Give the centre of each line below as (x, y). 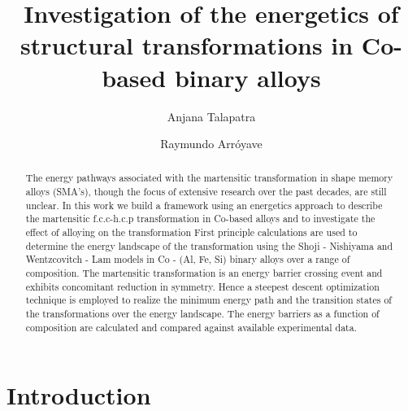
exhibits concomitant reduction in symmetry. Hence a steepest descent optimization (202, 286)
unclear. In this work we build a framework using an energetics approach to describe (204, 205)
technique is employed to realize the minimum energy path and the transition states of (208, 300)
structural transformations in (187, 45)
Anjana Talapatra (211, 116)
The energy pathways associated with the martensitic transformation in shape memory (209, 178)
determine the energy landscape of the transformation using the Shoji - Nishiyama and (209, 245)
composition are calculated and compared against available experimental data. (191, 327)
